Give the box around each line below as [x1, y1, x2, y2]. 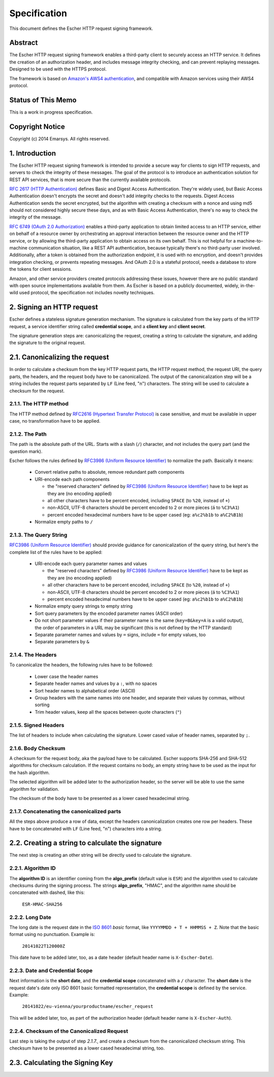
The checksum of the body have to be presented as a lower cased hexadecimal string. [9, 795, 190, 802]
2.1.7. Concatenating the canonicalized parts [9, 808, 121, 815]
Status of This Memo [9, 95, 77, 104]
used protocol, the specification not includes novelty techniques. [19, 290, 155, 296]
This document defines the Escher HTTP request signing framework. [9, 25, 153, 31]
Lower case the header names [35, 673, 98, 679]
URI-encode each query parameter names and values [35, 561, 147, 567]
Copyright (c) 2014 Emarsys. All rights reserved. [9, 135, 110, 142]
